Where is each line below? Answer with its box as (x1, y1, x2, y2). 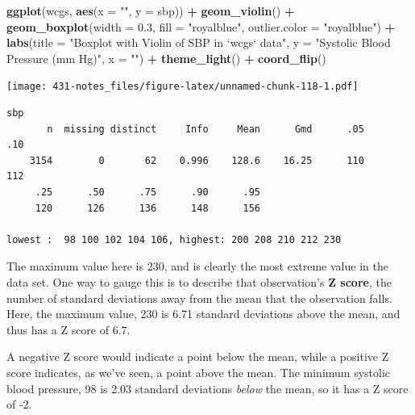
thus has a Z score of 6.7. (6, 321, 131, 337)
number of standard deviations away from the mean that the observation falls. (6, 289, 392, 306)
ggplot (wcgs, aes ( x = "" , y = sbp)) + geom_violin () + (6, 2, 295, 19)
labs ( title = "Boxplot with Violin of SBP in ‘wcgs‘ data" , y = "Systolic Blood (6, 34, 391, 51)
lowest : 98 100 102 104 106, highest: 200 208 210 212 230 (6, 233, 342, 245)
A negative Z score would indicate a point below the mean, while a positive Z (6, 348, 389, 365)
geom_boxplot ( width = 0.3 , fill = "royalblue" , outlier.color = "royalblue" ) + (6, 18, 396, 35)
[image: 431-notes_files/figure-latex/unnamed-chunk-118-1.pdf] (6, 81, 359, 93)
